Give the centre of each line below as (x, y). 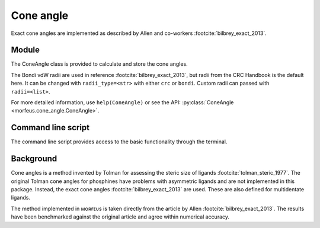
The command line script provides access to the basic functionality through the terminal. (119, 142)
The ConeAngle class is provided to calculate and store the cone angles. (99, 64)
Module (25, 50)
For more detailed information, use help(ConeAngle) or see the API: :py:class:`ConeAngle (122, 102)
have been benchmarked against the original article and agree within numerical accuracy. (120, 217)
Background (34, 159)
